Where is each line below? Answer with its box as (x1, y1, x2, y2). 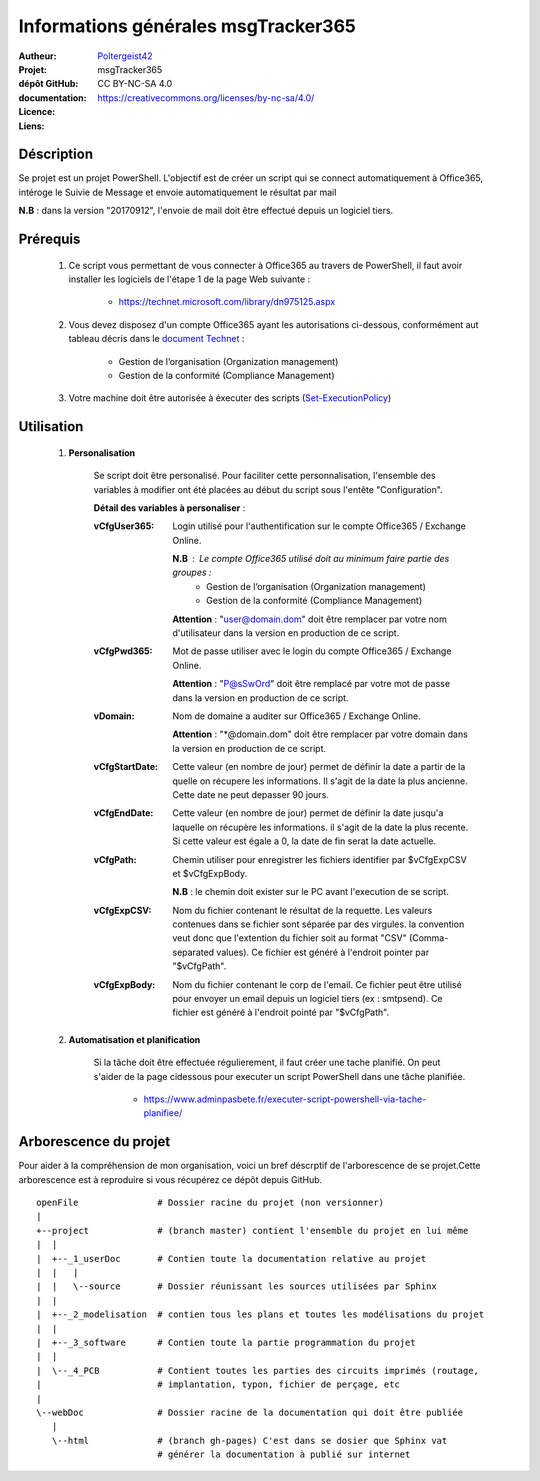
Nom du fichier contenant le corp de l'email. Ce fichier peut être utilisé (172, 978, 462, 990)
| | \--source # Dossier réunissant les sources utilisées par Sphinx (36, 1281, 437, 1292)
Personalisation (68, 446, 136, 459)
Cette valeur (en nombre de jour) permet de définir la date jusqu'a (172, 807, 444, 819)
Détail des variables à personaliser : (93, 501, 246, 514)
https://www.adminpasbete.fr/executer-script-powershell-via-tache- (143, 1093, 427, 1105)
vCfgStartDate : (93, 761, 159, 773)
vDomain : (93, 710, 135, 722)
